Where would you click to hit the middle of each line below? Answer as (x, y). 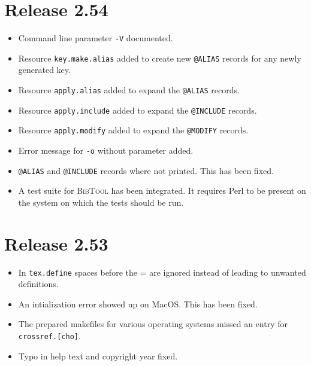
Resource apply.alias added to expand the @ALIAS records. (129, 90)
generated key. (44, 70)
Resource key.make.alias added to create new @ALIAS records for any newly (160, 58)
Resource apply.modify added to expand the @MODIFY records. (133, 130)
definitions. (38, 284)
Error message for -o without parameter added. (106, 150)
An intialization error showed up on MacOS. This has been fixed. (138, 304)
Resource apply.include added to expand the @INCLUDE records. (138, 110)
